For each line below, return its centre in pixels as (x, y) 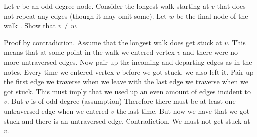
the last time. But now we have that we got (183, 110)
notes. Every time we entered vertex (59, 71)
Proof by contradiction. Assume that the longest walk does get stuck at (113, 42)
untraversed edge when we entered (56, 110)
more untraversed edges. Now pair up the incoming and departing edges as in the (128, 62)
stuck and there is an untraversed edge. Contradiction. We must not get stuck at (127, 120)
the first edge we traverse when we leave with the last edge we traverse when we (126, 81)
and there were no (210, 52)
